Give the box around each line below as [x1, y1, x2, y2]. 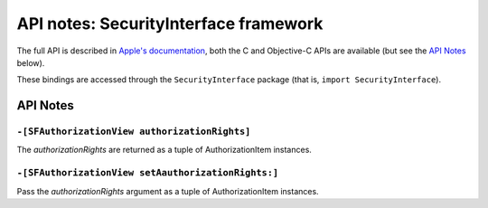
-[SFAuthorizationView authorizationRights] [16, 126, 251, 137]
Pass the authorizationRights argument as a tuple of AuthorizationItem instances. [16, 185, 320, 196]
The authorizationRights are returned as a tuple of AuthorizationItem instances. [16, 145, 312, 156]
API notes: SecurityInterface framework [16, 14, 324, 33]
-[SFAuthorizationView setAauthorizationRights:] [16, 167, 279, 179]
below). [16, 57, 45, 68]
